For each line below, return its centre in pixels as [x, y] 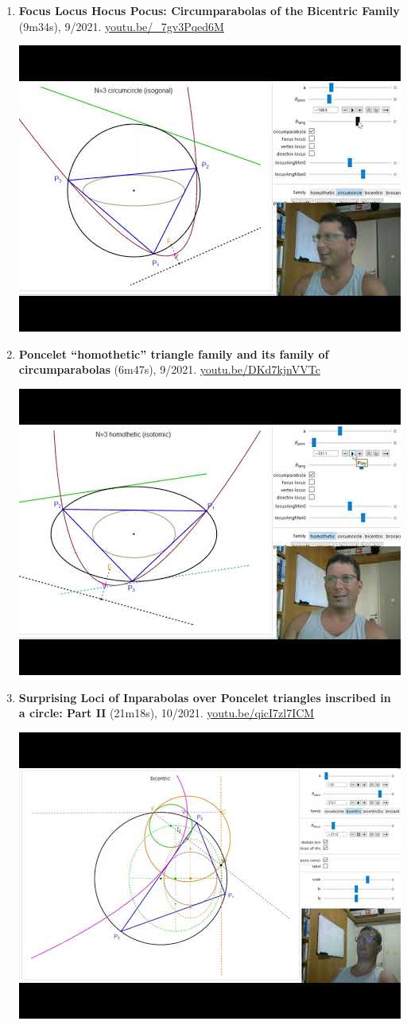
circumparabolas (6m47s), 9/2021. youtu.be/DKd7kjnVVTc [169, 369]
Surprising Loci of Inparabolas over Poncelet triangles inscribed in [205, 697]
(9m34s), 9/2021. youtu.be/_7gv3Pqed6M [121, 26]
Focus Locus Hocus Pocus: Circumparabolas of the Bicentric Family [209, 10]
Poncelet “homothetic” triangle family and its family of [174, 353]
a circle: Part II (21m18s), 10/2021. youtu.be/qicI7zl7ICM [167, 713]
